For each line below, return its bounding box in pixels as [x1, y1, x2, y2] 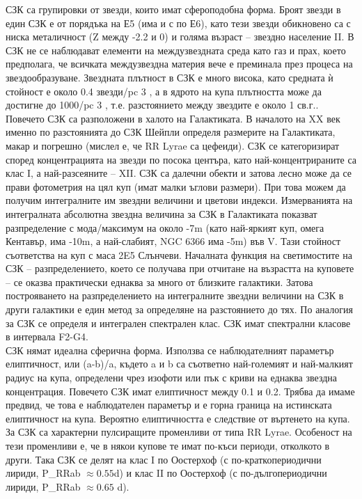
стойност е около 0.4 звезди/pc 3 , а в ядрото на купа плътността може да [6, 84, 322, 98]
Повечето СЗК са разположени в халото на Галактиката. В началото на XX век [6, 111, 340, 125]
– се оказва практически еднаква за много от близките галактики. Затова [6, 274, 313, 289]
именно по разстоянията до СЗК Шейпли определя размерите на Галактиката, [6, 125, 336, 139]
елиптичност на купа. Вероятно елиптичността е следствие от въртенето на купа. [6, 411, 350, 425]
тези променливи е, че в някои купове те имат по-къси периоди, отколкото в [6, 438, 330, 452]
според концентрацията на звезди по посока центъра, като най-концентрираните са [6, 152, 357, 166]
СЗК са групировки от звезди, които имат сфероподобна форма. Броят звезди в [6, 2, 341, 16]
